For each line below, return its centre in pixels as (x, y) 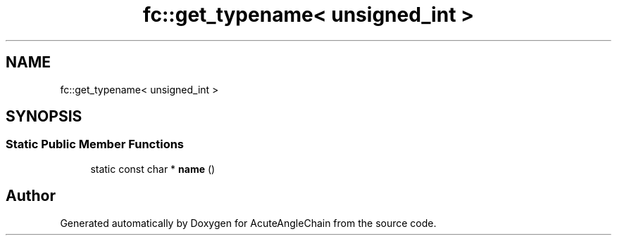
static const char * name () (153, 169)
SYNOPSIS (44, 117)
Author (31, 196)
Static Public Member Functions (95, 144)
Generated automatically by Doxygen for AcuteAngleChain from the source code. (248, 223)
